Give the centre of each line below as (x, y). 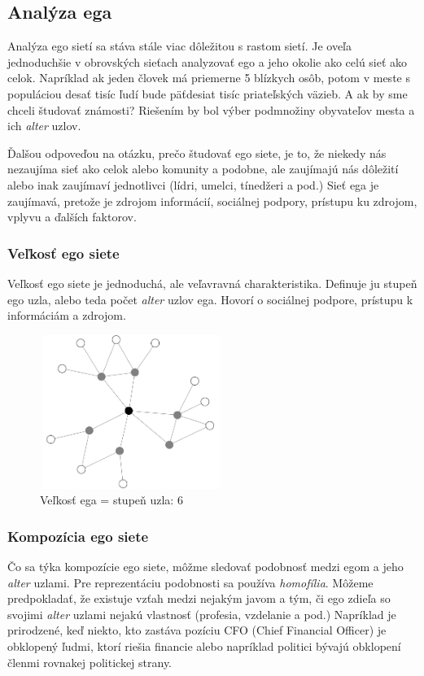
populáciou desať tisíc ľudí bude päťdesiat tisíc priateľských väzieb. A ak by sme (208, 93)
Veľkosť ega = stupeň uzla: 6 (111, 500)
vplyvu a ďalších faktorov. (72, 217)
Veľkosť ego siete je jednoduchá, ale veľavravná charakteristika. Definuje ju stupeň (212, 283)
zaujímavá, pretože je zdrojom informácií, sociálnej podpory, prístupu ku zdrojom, (212, 201)
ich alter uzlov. (44, 126)
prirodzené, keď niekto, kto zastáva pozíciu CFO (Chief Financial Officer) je (197, 630)
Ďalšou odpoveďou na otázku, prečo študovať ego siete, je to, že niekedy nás (197, 153)
